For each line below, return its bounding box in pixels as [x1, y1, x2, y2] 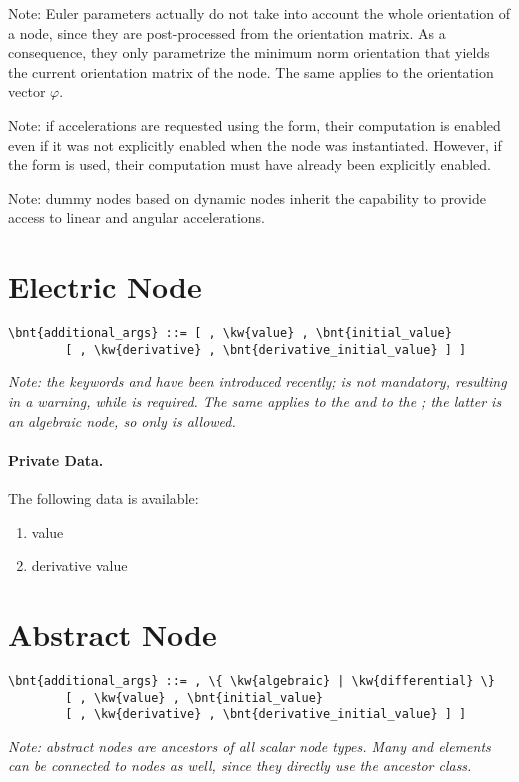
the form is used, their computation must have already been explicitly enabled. [8, 154, 491, 175]
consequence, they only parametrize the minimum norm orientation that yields [8, 42, 490, 63]
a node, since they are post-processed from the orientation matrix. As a [8, 22, 446, 43]
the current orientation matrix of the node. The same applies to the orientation [8, 61, 494, 82]
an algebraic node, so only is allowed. [8, 410, 236, 431]
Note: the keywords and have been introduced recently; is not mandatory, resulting [8, 371, 507, 392]
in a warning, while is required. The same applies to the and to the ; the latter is [8, 390, 502, 411]
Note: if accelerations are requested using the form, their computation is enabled [8, 114, 501, 135]
